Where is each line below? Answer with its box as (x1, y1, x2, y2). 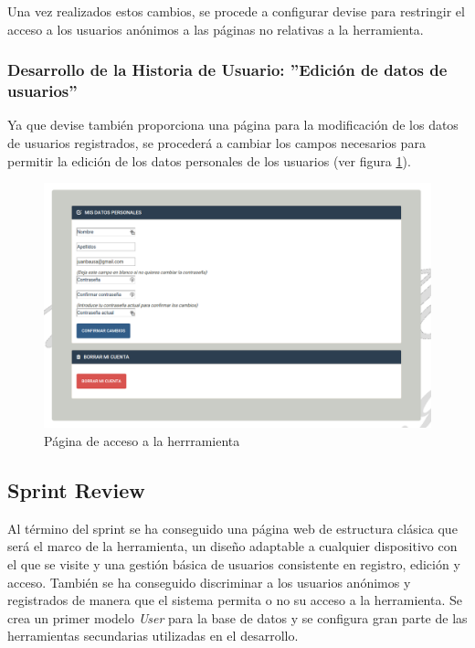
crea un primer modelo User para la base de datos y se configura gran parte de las (7, 608, 468, 627)
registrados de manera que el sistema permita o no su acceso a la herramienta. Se (7, 590, 463, 610)
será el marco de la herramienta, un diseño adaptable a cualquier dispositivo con (7, 536, 458, 556)
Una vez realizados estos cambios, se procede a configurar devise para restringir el (7, 2, 465, 20)
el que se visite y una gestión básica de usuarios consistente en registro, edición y (7, 555, 460, 573)
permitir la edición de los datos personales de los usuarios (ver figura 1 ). (7, 151, 411, 170)
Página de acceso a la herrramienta (44, 431, 240, 451)
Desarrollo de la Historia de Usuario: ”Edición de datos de (7, 58, 448, 81)
